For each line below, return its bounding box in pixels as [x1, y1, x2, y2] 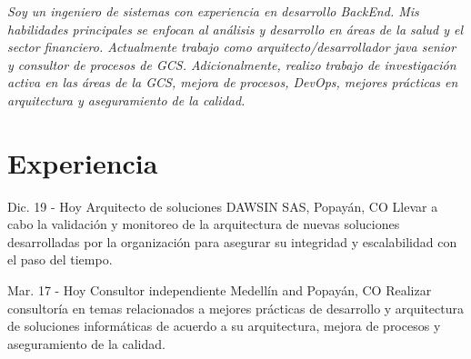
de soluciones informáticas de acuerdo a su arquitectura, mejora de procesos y [7, 316, 441, 335]
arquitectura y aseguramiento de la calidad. [7, 90, 246, 109]
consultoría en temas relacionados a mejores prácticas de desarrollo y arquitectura [7, 298, 465, 317]
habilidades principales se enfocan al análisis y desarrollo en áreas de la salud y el [7, 19, 464, 38]
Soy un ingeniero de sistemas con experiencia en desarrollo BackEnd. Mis [7, 2, 419, 20]
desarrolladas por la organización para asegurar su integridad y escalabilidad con [7, 232, 457, 251]
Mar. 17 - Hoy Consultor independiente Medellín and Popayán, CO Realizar [7, 281, 432, 300]
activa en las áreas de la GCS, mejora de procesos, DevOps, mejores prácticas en [7, 73, 458, 92]
